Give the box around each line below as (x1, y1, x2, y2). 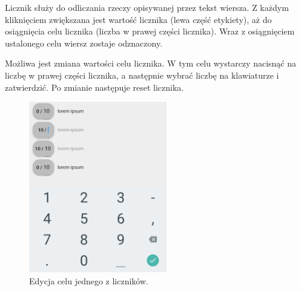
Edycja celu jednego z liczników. (29, 275, 148, 287)
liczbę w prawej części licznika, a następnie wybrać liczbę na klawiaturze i (5, 68, 279, 81)
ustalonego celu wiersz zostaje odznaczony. (5, 36, 163, 49)
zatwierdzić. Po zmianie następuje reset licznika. (5, 80, 184, 93)
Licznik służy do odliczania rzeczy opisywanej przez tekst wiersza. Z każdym (5, 1, 289, 13)
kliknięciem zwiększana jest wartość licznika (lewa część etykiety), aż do (5, 13, 272, 25)
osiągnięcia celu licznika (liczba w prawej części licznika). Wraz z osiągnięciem (5, 25, 295, 38)
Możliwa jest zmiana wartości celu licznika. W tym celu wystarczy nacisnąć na (5, 57, 296, 70)
